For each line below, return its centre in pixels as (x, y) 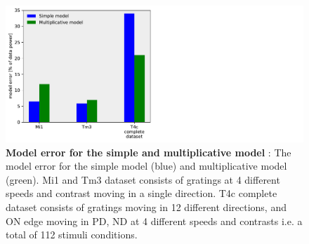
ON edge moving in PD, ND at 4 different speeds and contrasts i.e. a (154, 221)
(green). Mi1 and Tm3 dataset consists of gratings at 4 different (143, 179)
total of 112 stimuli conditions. (72, 235)
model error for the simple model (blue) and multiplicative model (146, 166)
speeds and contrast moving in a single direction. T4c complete (142, 193)
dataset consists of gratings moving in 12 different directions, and (146, 206)
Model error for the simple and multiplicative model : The (149, 152)
